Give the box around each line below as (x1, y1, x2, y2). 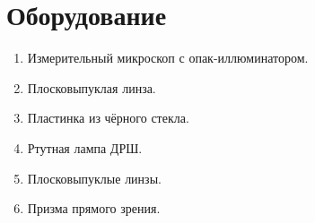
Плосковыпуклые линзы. (27, 168, 162, 187)
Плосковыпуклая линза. (27, 78, 156, 97)
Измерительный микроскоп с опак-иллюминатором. (27, 48, 309, 67)
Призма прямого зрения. (27, 199, 161, 218)
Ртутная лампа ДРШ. (27, 138, 143, 157)
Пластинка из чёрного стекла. (27, 108, 189, 127)
